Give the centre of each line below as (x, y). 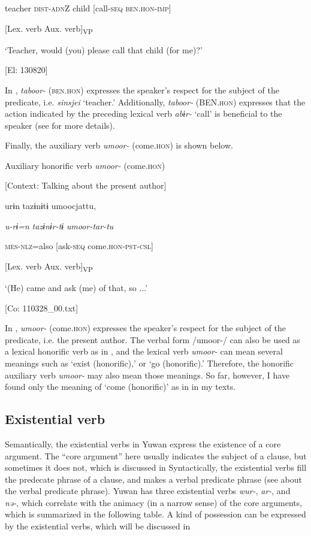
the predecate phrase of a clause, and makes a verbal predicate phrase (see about (153, 479)
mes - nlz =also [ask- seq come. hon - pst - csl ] (79, 246)
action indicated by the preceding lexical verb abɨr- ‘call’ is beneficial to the (144, 113)
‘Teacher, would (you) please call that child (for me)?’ (104, 49)
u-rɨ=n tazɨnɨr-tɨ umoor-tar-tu (59, 225)
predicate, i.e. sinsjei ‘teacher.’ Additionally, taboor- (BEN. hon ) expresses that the (155, 102)
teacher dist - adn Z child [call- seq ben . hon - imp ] (88, 8)
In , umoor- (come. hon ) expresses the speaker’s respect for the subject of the (146, 328)
